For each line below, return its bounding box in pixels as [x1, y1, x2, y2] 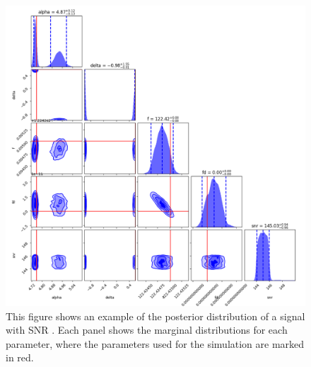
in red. [6, 350, 34, 365]
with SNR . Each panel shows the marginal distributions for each [6, 322, 288, 337]
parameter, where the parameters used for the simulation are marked [6, 336, 305, 351]
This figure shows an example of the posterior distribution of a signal [6, 308, 305, 323]
